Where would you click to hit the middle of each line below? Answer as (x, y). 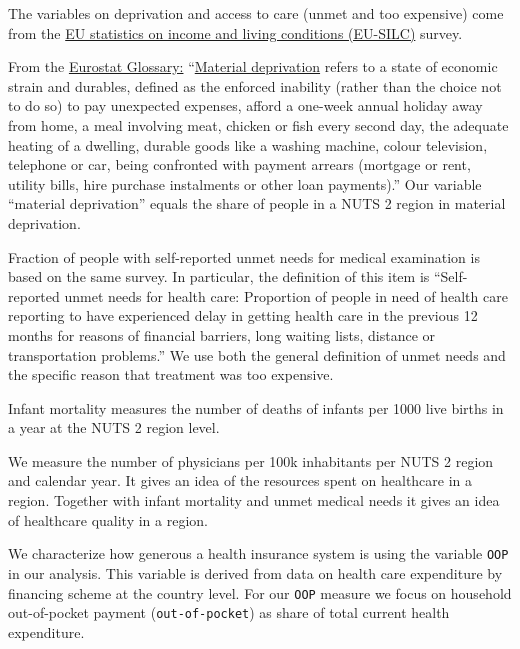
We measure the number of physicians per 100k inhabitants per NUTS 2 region (251, 460)
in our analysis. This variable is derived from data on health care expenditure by (255, 572)
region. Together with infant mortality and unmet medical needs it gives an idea (254, 500)
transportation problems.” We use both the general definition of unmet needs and (257, 354)
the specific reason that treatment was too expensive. (171, 374)
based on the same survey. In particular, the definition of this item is (219, 276)
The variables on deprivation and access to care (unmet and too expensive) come (256, 13)
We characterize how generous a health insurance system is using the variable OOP (258, 553)
